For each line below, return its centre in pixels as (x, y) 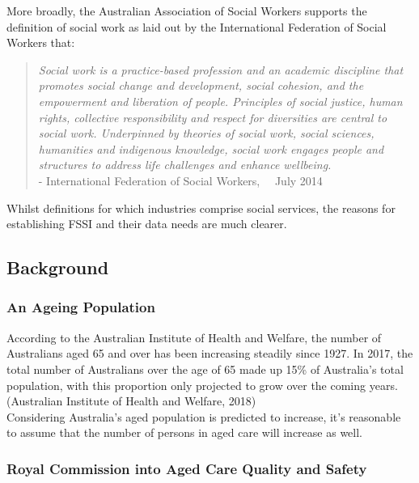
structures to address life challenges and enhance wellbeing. (185, 165)
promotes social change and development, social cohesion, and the (201, 85)
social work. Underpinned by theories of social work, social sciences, (206, 133)
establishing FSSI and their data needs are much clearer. (147, 224)
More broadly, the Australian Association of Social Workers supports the (187, 11)
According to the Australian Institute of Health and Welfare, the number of (194, 337)
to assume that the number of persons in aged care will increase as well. (185, 432)
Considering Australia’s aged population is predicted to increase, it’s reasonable (204, 416)
